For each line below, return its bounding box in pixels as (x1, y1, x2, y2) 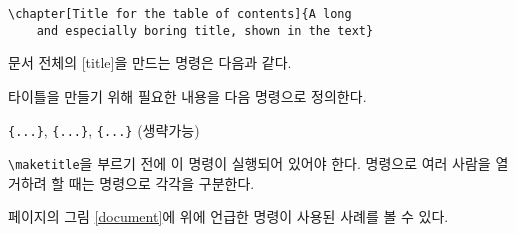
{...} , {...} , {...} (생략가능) (8, 119, 200, 140)
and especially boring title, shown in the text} (36, 23, 374, 38)
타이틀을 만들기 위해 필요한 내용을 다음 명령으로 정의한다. (8, 85, 367, 106)
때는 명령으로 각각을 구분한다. (68, 172, 255, 193)
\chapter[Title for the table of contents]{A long (8, 7, 352, 21)
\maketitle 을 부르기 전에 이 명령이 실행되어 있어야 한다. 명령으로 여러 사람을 (8, 153, 491, 174)
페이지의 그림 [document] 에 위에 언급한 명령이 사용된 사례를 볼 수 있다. (8, 206, 449, 227)
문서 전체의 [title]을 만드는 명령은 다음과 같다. (8, 52, 292, 73)
